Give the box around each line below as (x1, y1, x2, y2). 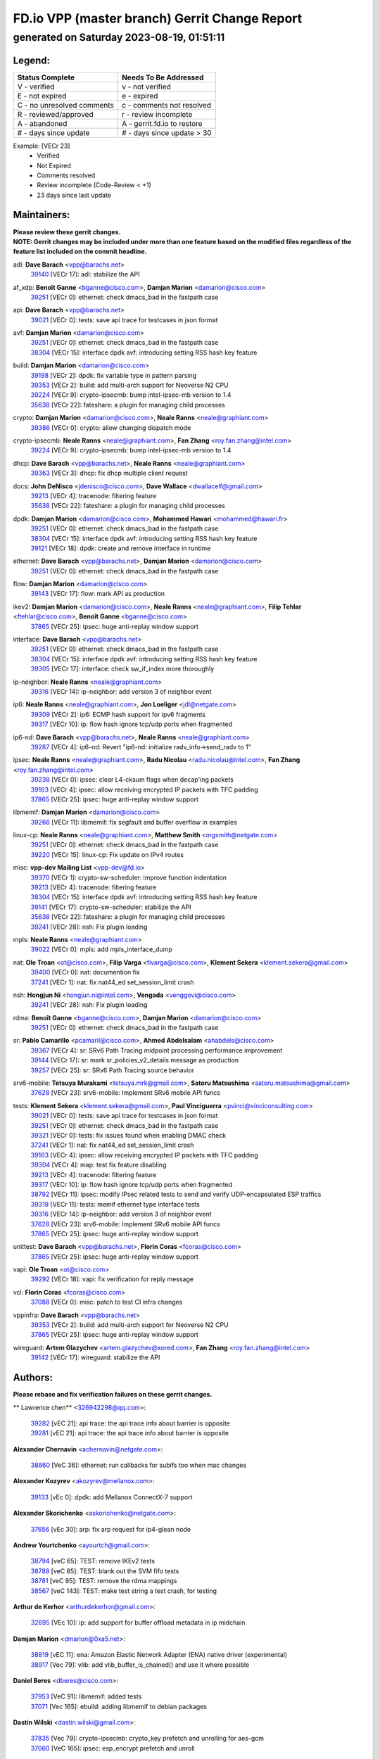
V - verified (17, 82, 56, 91)
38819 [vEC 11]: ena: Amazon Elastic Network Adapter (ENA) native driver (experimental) (30, 1651, 288, 1659)
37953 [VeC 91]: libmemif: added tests (30, 1692, 142, 1701)
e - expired (122, 91, 158, 101)
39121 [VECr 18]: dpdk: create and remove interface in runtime (30, 544, 211, 552)
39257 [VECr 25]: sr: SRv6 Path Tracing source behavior (30, 1066, 195, 1074)
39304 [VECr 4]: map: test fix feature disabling (30, 1161, 167, 1169)
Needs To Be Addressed (122, 72, 204, 82)
